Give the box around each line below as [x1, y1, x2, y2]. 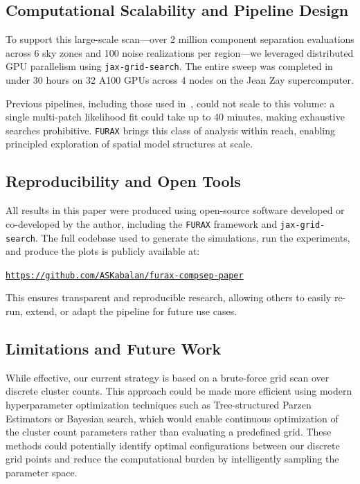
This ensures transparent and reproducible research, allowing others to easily [6, 290, 332, 305]
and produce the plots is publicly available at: [6, 244, 200, 258]
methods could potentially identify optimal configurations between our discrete [6, 438, 340, 452]
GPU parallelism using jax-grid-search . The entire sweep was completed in [6, 59, 333, 73]
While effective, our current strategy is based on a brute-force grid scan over [6, 370, 330, 384]
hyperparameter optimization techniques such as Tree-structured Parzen [6, 397, 312, 412]
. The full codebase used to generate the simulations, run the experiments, [35, 230, 350, 244]
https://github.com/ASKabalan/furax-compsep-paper [6, 270, 244, 280]
